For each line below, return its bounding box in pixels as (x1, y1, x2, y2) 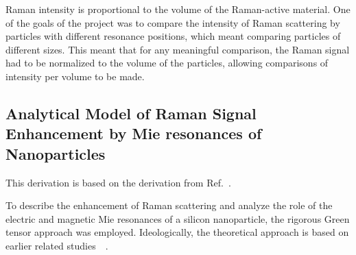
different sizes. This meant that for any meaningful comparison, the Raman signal (5, 42, 350, 56)
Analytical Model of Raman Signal (5, 102, 257, 123)
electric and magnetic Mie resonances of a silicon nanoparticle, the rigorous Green (5, 211, 350, 226)
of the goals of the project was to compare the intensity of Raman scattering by (5, 15, 340, 29)
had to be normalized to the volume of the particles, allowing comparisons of (5, 56, 329, 70)
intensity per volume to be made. (5, 69, 145, 83)
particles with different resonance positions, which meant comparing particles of (5, 29, 341, 43)
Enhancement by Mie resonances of (5, 123, 262, 144)
